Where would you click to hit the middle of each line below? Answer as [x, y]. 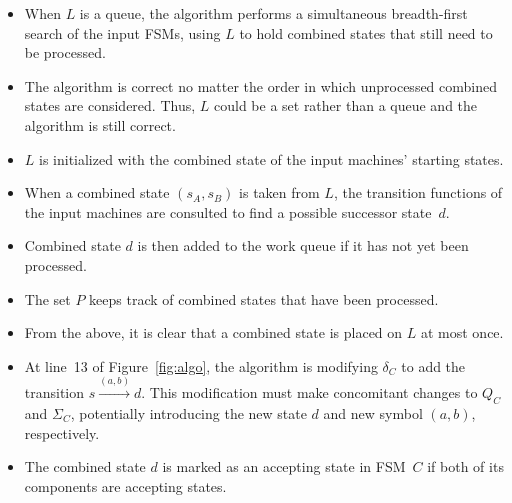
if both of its [465, 466]
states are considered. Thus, [110, 105]
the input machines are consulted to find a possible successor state [228, 211]
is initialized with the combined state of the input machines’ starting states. [271, 158]
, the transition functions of [418, 192]
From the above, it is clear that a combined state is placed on [213, 332]
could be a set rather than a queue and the [345, 105]
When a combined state [97, 192]
